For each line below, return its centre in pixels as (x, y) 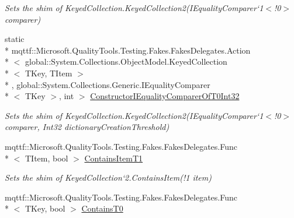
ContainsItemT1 (114, 158)
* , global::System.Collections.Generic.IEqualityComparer (108, 84)
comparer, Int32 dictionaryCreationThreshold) (87, 127)
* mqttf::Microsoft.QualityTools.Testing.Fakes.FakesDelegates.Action (128, 50)
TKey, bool (45, 208)
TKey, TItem (49, 73)
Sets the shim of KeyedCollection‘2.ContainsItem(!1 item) (108, 177)
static (15, 39)
